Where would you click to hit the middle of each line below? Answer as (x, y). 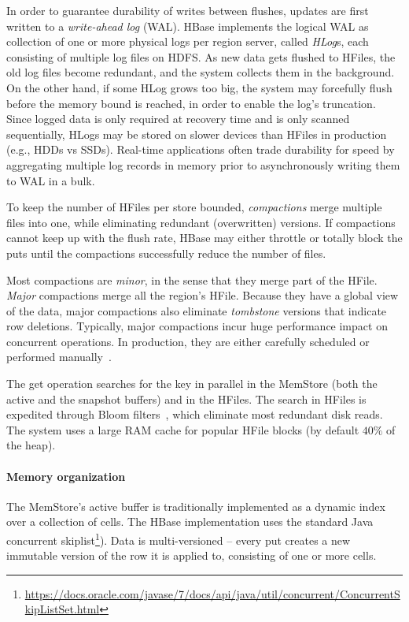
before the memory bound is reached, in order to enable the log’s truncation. (191, 103)
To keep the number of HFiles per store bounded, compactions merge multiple (194, 207)
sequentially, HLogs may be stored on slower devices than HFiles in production (197, 134)
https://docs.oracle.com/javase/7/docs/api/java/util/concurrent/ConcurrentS (212, 593)
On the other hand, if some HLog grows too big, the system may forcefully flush (199, 87)
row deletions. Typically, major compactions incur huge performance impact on (197, 326)
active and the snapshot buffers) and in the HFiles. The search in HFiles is (186, 399)
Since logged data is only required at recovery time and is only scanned (178, 119)
